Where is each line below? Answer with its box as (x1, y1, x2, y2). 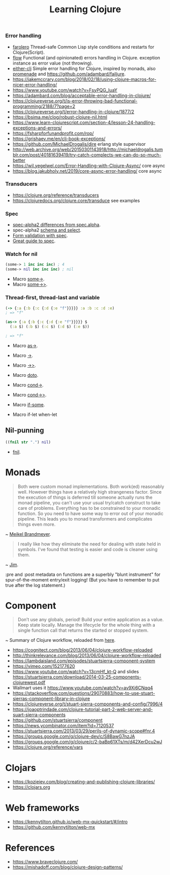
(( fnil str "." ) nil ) (5, 439, 51, 445)
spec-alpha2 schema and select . (12, 227, 82, 233)
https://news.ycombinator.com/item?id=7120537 (12, 723, 114, 729)
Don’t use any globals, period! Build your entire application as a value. (17, 617, 164, 623)
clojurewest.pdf (12, 679, 46, 686)
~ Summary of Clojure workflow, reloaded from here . (5, 637, 116, 643)
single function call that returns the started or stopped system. (17, 627, 149, 633)
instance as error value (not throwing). (12, 60, 93, 66)
